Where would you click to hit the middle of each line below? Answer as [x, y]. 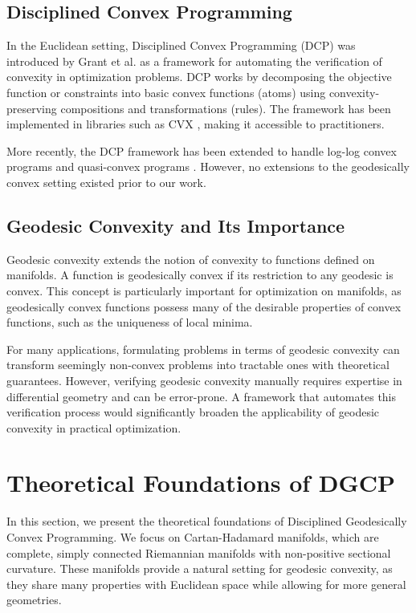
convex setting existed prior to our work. [106, 182]
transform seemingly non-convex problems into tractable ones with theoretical [198, 365]
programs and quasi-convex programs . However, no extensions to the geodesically [208, 166]
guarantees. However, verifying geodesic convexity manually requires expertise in [204, 380]
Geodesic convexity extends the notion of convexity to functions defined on [191, 259]
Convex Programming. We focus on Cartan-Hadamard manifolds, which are [193, 537]
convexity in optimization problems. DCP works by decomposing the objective [199, 77]
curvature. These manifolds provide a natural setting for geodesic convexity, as [200, 568]
